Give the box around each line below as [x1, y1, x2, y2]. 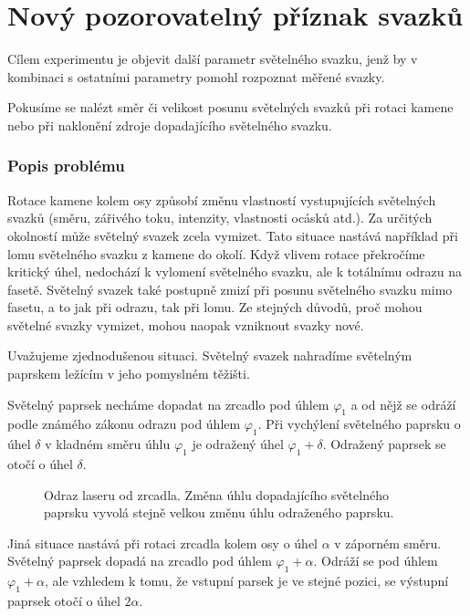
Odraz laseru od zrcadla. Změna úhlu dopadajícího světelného [44, 485, 389, 504]
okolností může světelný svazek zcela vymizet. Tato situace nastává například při [7, 225, 458, 245]
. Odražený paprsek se [322, 434, 446, 454]
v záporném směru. [334, 533, 442, 552]
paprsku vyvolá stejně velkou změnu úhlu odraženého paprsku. [44, 503, 394, 522]
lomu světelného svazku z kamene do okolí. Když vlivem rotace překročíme [7, 244, 425, 263]
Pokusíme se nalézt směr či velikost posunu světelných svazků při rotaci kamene [7, 98, 454, 117]
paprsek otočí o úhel [7, 591, 120, 611]
